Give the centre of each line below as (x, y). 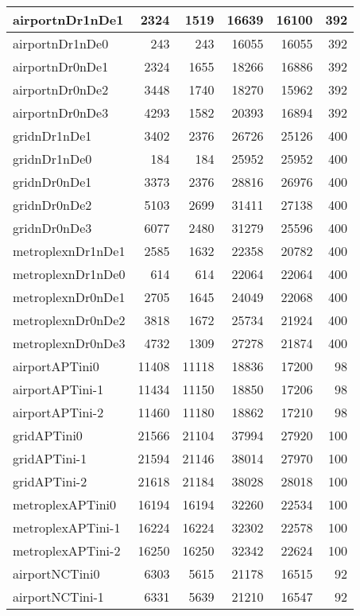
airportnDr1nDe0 (61, 43)
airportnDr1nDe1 (68, 19)
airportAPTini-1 (58, 389)
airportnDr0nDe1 (61, 66)
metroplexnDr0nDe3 (69, 343)
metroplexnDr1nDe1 (69, 251)
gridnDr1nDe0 (52, 159)
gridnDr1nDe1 (52, 136)
